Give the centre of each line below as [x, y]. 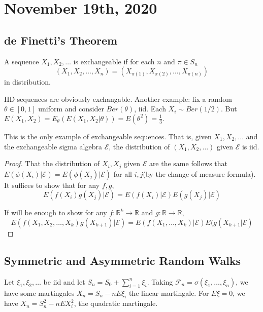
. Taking [160, 281]
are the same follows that [188, 163]
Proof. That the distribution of [52, 163]
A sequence [22, 61]
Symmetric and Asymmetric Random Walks [123, 260]
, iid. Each [150, 109]
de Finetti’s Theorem [61, 40]
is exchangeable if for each [114, 61]
